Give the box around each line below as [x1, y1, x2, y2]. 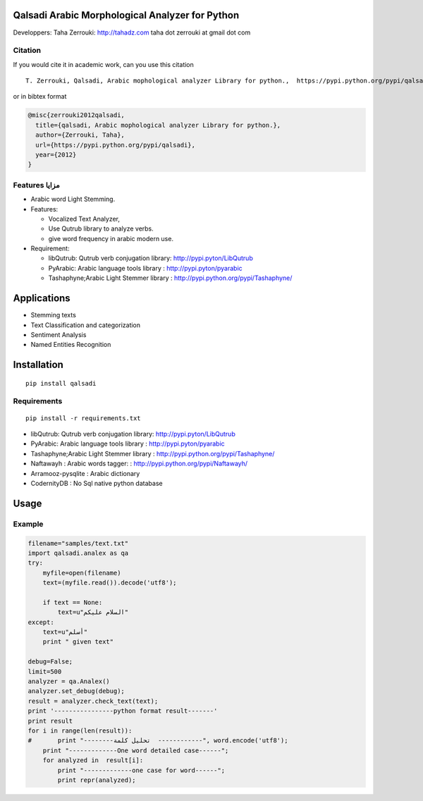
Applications [13, 293, 70, 305]
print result [27, 716, 73, 725]
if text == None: [42, 598, 103, 606]
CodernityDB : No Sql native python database [30, 479, 163, 488]
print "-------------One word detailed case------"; [42, 746, 229, 754]
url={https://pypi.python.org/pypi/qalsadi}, [35, 141, 195, 149]
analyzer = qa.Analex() [27, 678, 111, 685]
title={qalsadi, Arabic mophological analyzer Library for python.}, [35, 121, 281, 129]
